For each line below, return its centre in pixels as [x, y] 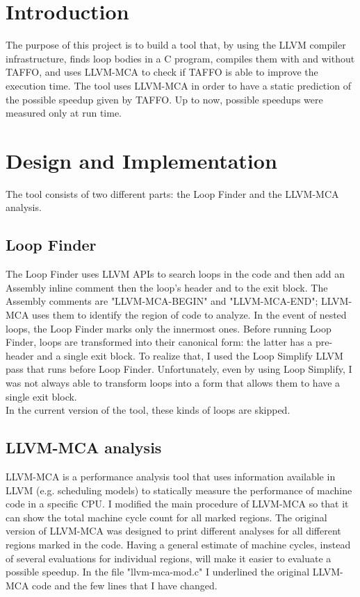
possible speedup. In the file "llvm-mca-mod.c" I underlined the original [158, 572]
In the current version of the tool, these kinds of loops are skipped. [148, 410]
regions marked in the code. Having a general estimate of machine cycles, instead [178, 544]
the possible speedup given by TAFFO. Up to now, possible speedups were [164, 99]
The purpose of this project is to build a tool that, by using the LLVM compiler [176, 45]
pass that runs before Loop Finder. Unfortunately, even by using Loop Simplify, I [179, 369]
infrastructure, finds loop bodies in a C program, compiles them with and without [180, 58]
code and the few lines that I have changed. [125, 585]
